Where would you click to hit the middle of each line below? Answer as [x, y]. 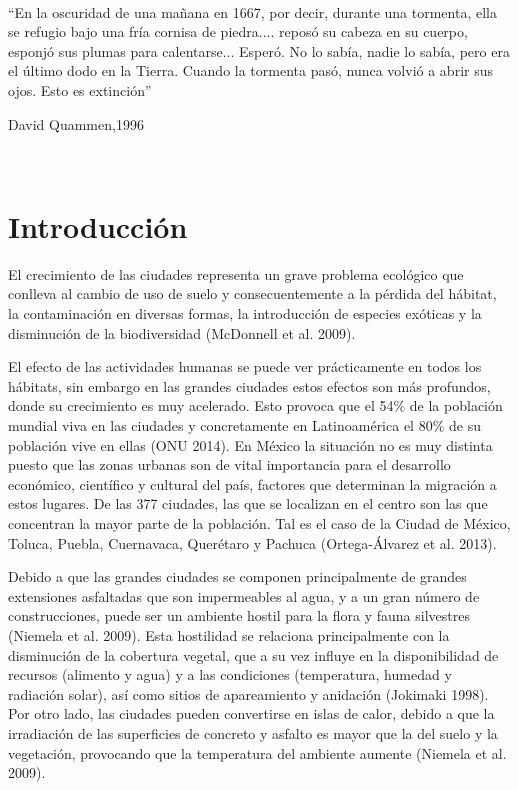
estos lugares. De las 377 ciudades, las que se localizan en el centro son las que [248, 503]
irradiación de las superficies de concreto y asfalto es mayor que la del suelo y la [253, 732]
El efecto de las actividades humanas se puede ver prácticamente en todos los [245, 366]
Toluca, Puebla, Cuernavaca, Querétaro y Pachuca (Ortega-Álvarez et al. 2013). [252, 542]
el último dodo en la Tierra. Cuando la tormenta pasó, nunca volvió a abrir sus [251, 70]
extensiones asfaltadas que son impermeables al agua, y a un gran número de [244, 595]
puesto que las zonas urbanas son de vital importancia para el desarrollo [229, 464]
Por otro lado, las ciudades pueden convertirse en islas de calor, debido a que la [251, 713]
